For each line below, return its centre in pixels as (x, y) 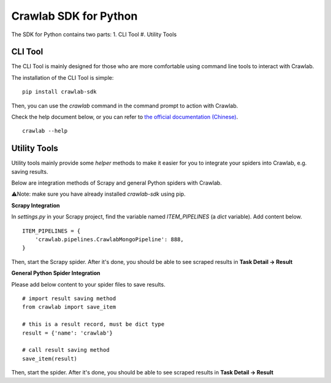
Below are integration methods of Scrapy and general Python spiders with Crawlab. (116, 183)
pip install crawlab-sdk (59, 92)
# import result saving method (69, 299)
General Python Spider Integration (56, 273)
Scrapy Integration (36, 205)
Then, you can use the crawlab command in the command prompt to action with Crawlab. (125, 106)
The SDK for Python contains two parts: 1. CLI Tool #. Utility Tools (94, 34)
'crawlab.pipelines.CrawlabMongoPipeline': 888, (109, 240)
